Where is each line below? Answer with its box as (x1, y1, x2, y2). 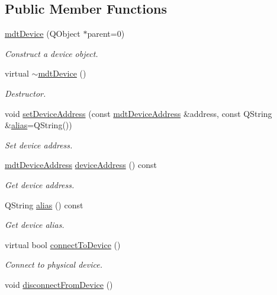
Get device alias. (5, 218, 65, 231)
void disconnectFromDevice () (5, 278, 113, 290)
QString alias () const (5, 198, 83, 211)
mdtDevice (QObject (5, 27, 80, 40)
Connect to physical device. (5, 258, 102, 271)
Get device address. (5, 178, 75, 191)
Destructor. (5, 87, 46, 99)
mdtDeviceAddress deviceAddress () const (5, 158, 157, 171)
